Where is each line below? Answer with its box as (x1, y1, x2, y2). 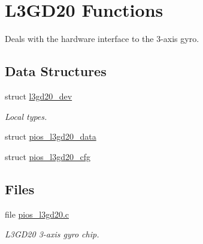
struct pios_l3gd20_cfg (5, 150, 90, 162)
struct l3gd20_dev (5, 89, 72, 102)
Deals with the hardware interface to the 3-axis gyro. (5, 32, 199, 45)
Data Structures (5, 62, 107, 80)
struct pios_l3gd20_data (5, 130, 96, 143)
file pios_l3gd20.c (5, 207, 69, 220)
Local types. (5, 110, 47, 122)
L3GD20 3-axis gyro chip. (5, 228, 99, 240)
